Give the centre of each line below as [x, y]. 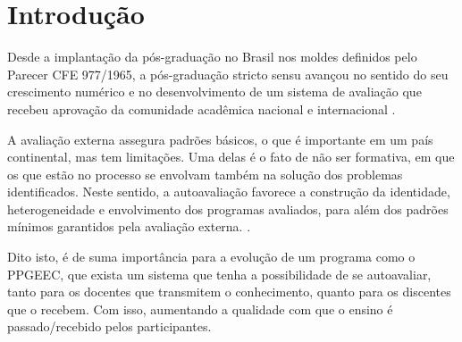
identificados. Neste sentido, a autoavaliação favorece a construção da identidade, [229, 192]
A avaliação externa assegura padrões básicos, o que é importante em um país [220, 139]
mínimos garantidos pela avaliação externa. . [129, 226]
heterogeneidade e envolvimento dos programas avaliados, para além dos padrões [228, 209]
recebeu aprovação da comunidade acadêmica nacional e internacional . [202, 108]
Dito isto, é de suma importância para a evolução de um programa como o [211, 257]
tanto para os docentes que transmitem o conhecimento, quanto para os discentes [229, 292]
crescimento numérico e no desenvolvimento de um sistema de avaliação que [214, 92]
